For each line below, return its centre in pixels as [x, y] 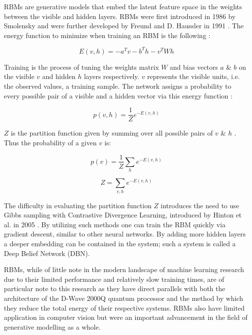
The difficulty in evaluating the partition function [78, 205]
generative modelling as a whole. [52, 326]
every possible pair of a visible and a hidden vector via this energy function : [118, 95]
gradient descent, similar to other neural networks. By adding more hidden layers [125, 234]
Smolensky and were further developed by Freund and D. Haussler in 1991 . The [124, 26]
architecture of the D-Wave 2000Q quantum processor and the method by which [124, 298]
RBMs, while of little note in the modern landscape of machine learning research [124, 269]
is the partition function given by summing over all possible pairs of [112, 133]
